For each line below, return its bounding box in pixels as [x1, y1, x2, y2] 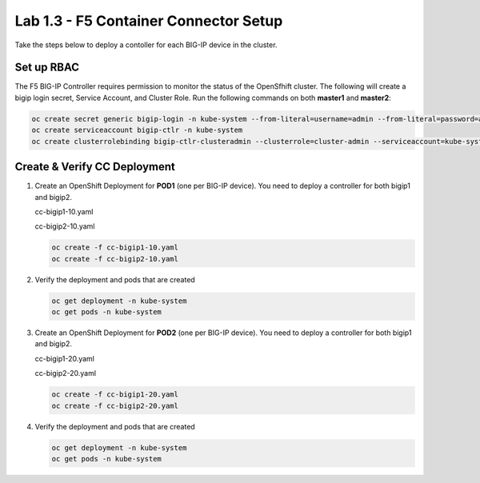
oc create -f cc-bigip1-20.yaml [51, 390, 179, 399]
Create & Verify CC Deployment [14, 160, 175, 174]
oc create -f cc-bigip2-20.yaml [51, 401, 179, 410]
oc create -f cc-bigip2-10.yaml [51, 254, 179, 263]
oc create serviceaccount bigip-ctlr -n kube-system [31, 126, 243, 135]
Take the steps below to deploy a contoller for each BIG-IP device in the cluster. [14, 40, 278, 50]
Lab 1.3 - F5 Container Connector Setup [14, 12, 283, 30]
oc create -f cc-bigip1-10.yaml [51, 243, 179, 252]
